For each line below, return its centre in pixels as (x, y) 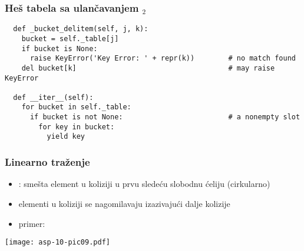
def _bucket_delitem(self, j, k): (81, 29)
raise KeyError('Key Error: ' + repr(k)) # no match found (163, 58)
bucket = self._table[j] (70, 39)
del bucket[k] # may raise (148, 68)
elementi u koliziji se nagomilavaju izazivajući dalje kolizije (124, 203)
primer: (32, 223)
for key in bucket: (77, 127)
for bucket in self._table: (76, 107)
